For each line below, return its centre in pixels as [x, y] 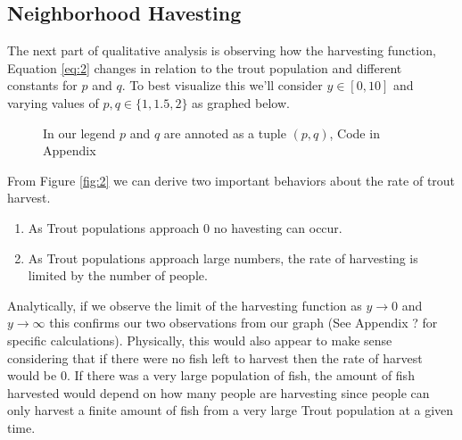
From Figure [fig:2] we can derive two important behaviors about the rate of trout [231, 180]
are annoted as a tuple [225, 133]
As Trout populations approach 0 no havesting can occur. [185, 227]
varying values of [53, 102]
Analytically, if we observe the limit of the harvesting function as [185, 305]
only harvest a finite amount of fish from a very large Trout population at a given [231, 410]
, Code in [355, 133]
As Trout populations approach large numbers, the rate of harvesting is [223, 257]
